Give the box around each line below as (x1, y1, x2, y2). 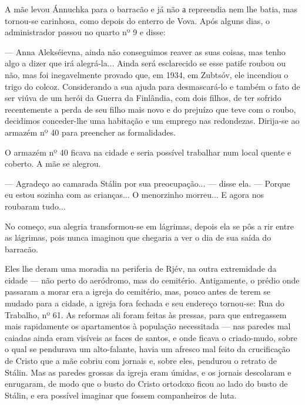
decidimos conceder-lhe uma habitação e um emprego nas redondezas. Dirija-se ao (5, 114, 300, 127)
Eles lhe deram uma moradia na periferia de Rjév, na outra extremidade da (5, 262, 277, 275)
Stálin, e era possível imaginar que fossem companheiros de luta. (5, 389, 237, 401)
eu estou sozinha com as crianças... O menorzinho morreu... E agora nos (5, 188, 264, 201)
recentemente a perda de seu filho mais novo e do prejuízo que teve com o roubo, (5, 103, 296, 115)
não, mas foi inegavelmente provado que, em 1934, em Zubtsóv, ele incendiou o (5, 68, 289, 80)
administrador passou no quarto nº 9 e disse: (5, 26, 166, 38)
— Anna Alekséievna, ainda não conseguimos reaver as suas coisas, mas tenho (5, 45, 286, 58)
